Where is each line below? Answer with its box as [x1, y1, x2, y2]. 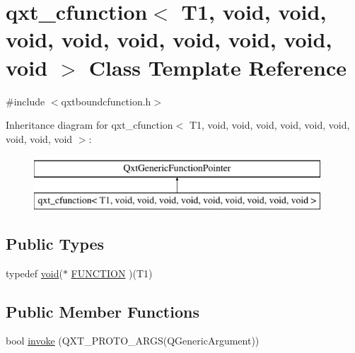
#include [6, 93, 45, 108]
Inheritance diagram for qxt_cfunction [6, 117, 173, 132]
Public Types [6, 232, 105, 254]
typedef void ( [6, 265, 63, 280]
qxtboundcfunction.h [61, 93, 151, 108]
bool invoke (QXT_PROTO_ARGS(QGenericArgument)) [6, 333, 260, 348]
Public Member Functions [6, 300, 199, 322]
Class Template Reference [88, 52, 347, 81]
